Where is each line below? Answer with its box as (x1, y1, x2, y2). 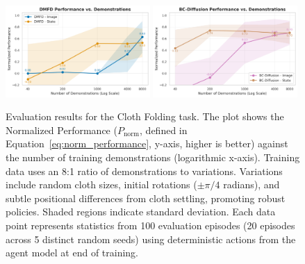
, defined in (140, 122, 188, 137)
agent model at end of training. (6, 245, 139, 260)
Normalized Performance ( (6, 122, 117, 137)
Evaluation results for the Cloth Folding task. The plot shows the (6, 109, 284, 124)
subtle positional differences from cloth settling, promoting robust (6, 190, 286, 205)
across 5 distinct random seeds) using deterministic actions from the (6, 231, 296, 246)
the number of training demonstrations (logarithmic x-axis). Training (6, 150, 300, 165)
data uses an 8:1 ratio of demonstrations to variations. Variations (6, 163, 283, 178)
